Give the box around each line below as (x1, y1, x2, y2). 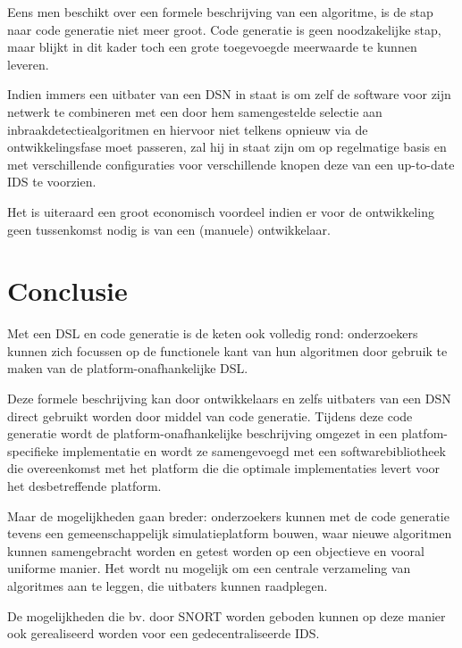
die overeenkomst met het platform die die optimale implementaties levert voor (7, 459, 441, 478)
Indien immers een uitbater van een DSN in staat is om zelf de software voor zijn (7, 85, 451, 104)
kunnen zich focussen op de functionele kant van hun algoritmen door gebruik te (7, 341, 448, 360)
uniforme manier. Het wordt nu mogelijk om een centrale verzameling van (7, 559, 411, 577)
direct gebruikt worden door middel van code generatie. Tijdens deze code (7, 406, 413, 425)
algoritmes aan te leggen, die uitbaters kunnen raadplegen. (7, 576, 328, 594)
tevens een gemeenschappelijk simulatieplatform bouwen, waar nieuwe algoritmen (7, 524, 452, 543)
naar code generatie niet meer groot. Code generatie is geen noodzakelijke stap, (7, 20, 441, 38)
